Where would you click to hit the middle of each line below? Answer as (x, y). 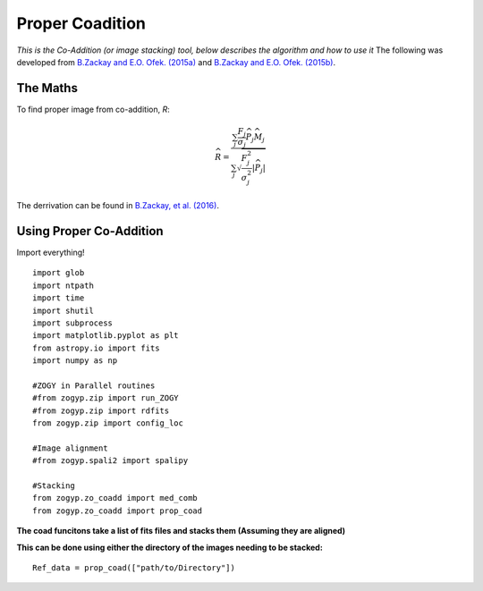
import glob (59, 273)
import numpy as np (75, 361)
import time (59, 298)
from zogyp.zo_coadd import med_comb (115, 498)
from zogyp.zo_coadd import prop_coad (118, 511)
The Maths (47, 88)
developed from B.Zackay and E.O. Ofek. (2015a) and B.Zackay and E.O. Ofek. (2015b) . (176, 62)
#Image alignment (70, 448)
